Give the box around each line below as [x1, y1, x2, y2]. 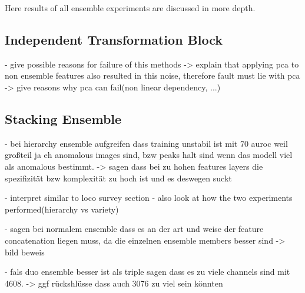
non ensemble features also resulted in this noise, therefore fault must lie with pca [5, 69, 300, 82]
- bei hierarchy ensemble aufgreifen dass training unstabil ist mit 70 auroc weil [5, 137, 288, 149]
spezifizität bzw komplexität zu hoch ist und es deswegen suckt [5, 171, 232, 184]
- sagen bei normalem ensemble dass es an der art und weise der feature [5, 223, 264, 235]
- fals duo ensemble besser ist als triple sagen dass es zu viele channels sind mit [5, 265, 290, 278]
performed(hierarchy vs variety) [5, 203, 119, 215]
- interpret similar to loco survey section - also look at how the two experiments [5, 191, 293, 204]
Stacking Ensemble [5, 109, 122, 127]
